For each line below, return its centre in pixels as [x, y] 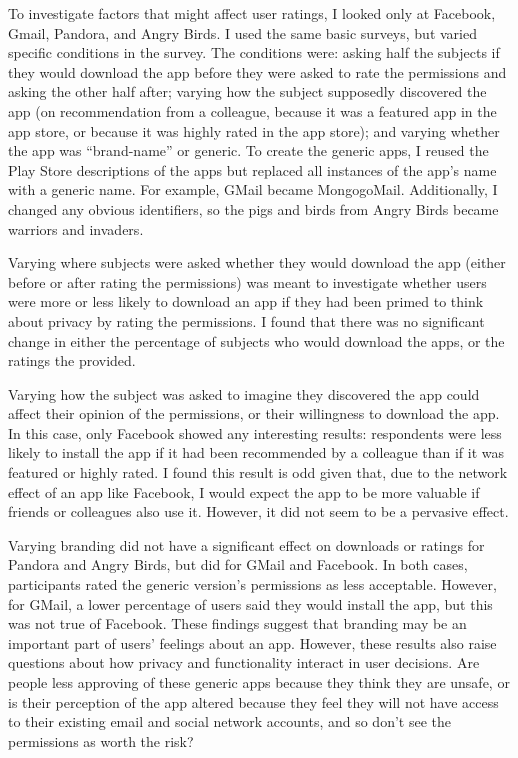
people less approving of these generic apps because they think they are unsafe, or [259, 682]
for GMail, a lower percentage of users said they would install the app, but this [250, 603]
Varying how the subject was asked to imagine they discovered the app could [244, 393]
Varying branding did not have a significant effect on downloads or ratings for [246, 544]
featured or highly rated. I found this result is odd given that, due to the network [258, 472]
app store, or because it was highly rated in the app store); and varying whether [254, 130]
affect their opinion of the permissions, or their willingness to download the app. [254, 413]
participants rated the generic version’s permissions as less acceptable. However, [252, 584]
